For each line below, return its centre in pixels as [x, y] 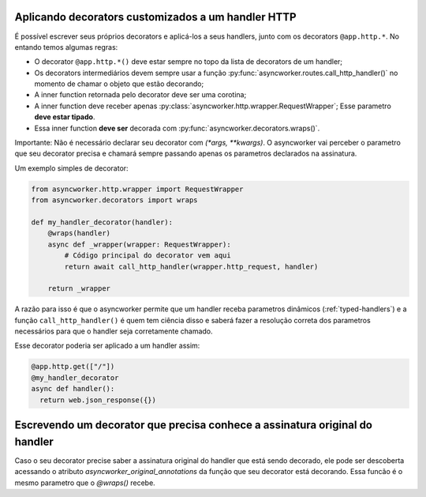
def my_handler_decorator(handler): [102, 222]
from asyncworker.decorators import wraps [114, 200]
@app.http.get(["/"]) [73, 367]
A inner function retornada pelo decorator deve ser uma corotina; [140, 95]
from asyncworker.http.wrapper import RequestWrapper [137, 189]
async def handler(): [73, 389]
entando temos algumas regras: [66, 47]
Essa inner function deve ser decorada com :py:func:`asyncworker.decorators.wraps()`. [177, 128]
